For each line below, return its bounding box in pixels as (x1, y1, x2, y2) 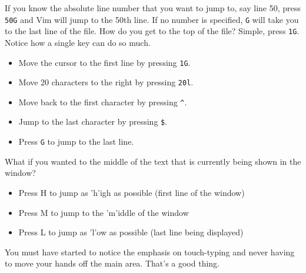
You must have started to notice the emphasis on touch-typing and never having (5, 245, 295, 258)
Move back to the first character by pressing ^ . (18, 95, 187, 108)
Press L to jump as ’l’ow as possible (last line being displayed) (18, 226, 244, 238)
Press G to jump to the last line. (18, 135, 134, 148)
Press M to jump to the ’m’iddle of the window (18, 206, 189, 218)
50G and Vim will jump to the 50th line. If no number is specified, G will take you (5, 13, 299, 25)
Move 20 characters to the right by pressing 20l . (18, 76, 194, 88)
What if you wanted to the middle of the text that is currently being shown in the (5, 155, 301, 167)
